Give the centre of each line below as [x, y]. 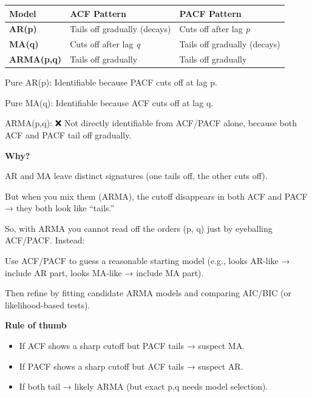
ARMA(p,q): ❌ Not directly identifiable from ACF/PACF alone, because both [151, 123]
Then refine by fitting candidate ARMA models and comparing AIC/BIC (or [148, 293]
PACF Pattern [210, 13]
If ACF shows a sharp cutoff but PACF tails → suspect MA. [132, 346]
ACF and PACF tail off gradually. [68, 134]
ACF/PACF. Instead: [45, 240]
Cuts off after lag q [105, 44]
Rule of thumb [36, 325]
